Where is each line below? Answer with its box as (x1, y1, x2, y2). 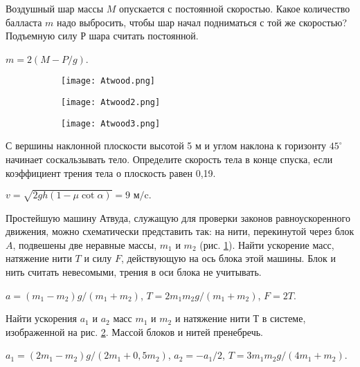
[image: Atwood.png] (61, 76, 156, 86)
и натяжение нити (174, 311, 250, 326)
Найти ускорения (6, 311, 78, 326)
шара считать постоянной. (89, 28, 199, 43)
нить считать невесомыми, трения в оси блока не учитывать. (6, 265, 262, 279)
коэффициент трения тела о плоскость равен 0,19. (6, 165, 216, 180)
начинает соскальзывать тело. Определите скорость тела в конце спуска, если (6, 151, 333, 166)
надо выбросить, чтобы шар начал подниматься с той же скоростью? (56, 15, 348, 29)
